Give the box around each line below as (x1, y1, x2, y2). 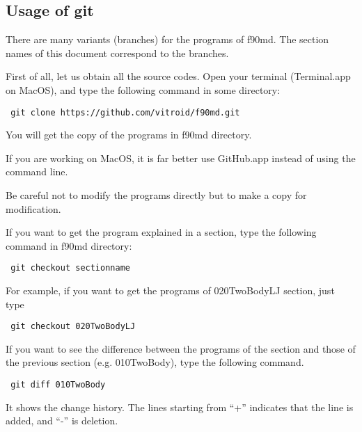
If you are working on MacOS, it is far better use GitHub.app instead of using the (6, 150, 356, 165)
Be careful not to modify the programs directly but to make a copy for (6, 188, 307, 202)
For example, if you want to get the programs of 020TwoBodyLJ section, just (6, 283, 335, 298)
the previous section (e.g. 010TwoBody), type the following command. (6, 355, 304, 369)
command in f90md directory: (6, 238, 132, 253)
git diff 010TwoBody (10, 380, 106, 390)
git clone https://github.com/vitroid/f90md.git (10, 107, 240, 118)
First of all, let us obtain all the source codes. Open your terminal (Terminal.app (6, 69, 351, 83)
